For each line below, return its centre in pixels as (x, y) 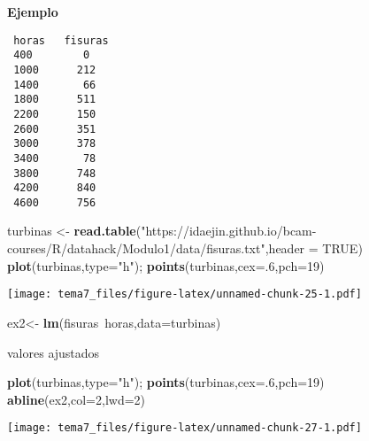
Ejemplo (33, 12)
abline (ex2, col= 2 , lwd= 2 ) (77, 399)
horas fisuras (61, 40)
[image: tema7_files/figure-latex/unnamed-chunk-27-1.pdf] (184, 428)
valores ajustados (54, 352)
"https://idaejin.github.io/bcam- (229, 231)
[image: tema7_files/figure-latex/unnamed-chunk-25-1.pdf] (184, 294)
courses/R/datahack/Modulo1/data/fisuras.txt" (136, 248)
